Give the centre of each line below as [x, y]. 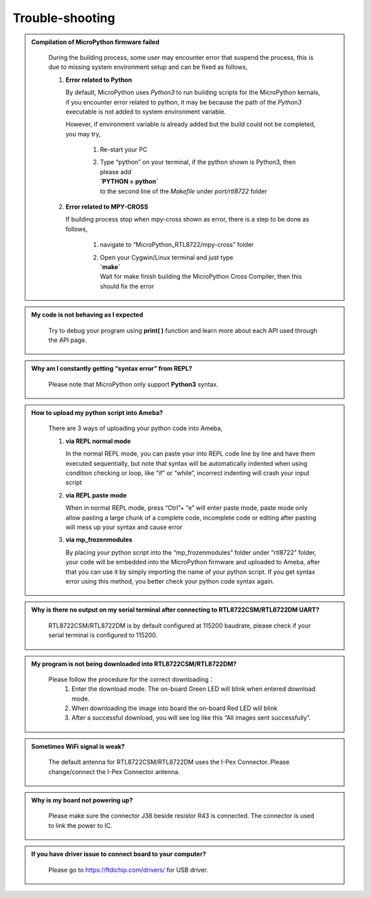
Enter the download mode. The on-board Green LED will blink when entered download [194, 689]
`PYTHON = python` [129, 182]
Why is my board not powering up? [82, 800]
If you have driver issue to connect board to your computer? [119, 854]
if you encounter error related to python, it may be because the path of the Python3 [184, 102]
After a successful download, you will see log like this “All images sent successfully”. [191, 718]
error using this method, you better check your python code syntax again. [170, 581]
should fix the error [127, 286]
